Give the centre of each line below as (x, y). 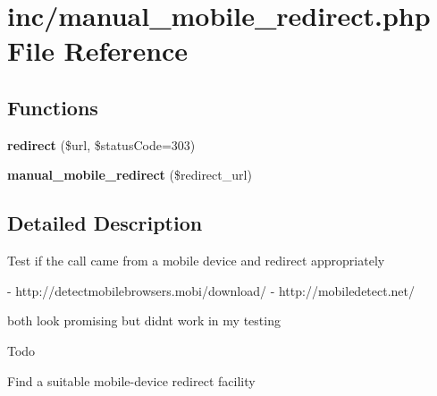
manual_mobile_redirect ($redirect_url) (130, 175)
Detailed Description (105, 223)
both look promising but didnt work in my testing (144, 320)
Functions (53, 107)
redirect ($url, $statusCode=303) (101, 144)
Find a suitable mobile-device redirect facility (131, 380)
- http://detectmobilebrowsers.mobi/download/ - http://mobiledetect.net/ (211, 290)
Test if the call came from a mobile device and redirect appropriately (196, 261)
